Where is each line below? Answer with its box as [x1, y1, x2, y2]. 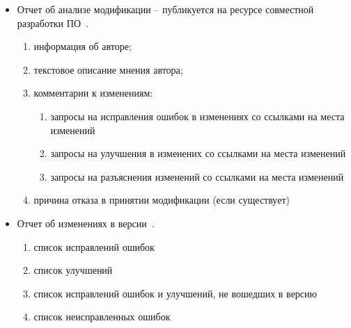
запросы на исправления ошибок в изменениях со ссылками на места [50, 108, 345, 123]
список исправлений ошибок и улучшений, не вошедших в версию [33, 286, 318, 300]
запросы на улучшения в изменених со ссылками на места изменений [50, 146, 346, 161]
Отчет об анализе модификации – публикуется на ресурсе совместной [17, 2, 314, 16]
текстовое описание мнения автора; [33, 62, 183, 76]
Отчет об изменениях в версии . [17, 215, 155, 230]
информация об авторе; [33, 39, 132, 54]
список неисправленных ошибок [33, 309, 171, 324]
